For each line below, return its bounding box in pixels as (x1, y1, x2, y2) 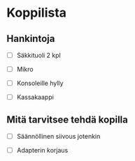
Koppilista (6, 5, 67, 21)
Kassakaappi (16, 93, 54, 102)
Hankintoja (6, 33, 55, 45)
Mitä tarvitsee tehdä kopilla (6, 114, 129, 125)
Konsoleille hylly (16, 79, 64, 88)
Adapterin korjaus (16, 146, 69, 155)
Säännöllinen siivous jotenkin (16, 132, 101, 141)
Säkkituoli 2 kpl (16, 51, 61, 59)
